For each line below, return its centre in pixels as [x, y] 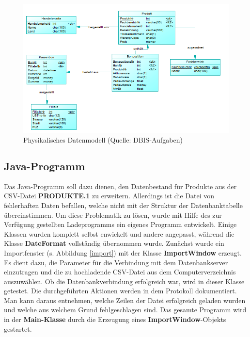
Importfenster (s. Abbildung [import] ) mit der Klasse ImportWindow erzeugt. [123, 252]
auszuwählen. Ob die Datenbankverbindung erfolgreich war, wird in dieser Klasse [124, 281]
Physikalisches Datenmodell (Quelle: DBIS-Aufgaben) [103, 139]
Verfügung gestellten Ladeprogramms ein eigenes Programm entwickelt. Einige [120, 224]
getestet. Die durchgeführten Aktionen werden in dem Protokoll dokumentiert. [120, 291]
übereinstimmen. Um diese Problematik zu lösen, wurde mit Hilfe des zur [113, 215]
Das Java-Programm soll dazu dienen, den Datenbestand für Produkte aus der [120, 186]
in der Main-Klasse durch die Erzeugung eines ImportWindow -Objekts [115, 319]
